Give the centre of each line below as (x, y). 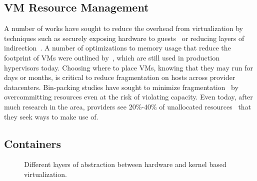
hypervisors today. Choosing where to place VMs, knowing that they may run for (128, 67)
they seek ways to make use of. (51, 116)
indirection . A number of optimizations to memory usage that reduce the (117, 48)
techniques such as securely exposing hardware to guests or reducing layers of (124, 38)
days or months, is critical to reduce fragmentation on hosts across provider (120, 77)
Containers (33, 143)
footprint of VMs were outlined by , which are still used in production (112, 57)
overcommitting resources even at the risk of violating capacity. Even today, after (128, 97)
